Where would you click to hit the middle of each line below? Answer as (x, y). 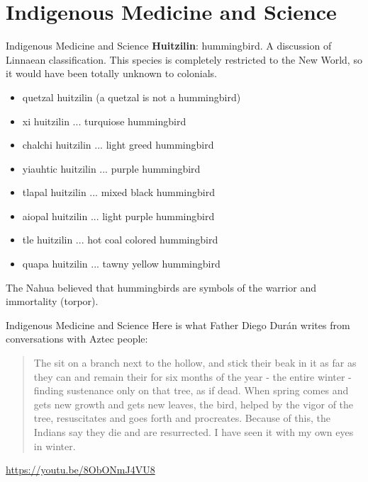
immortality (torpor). (52, 301)
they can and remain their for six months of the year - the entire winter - (193, 376)
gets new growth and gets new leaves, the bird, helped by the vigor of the (194, 404)
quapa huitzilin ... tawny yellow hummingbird (121, 264)
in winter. (55, 446)
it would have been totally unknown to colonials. (111, 73)
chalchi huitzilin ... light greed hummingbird (118, 145)
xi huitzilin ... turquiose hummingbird (104, 121)
